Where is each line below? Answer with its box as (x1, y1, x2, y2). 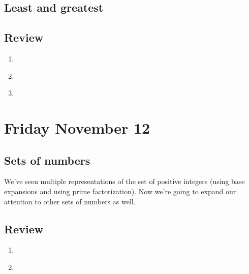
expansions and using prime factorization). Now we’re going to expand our (4, 186, 236, 196)
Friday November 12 (4, 117, 150, 138)
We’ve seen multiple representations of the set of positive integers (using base (4, 176, 245, 187)
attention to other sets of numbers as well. (4, 196, 136, 206)
